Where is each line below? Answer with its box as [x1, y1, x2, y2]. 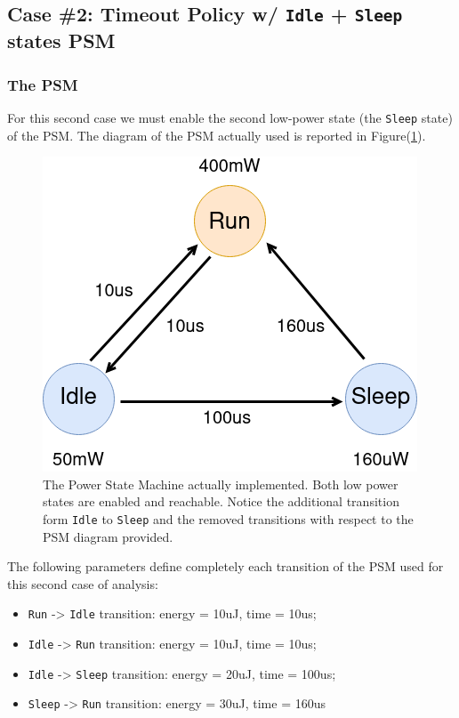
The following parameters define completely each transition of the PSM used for [7, 557, 444, 576]
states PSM [7, 27, 116, 54]
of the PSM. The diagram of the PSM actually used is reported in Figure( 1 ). [7, 125, 426, 144]
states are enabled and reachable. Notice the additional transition [43, 492, 399, 511]
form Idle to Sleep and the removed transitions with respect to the [43, 510, 414, 528]
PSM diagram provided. [43, 527, 173, 545]
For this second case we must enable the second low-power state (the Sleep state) [7, 108, 453, 126]
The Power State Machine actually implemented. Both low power [43, 474, 399, 493]
